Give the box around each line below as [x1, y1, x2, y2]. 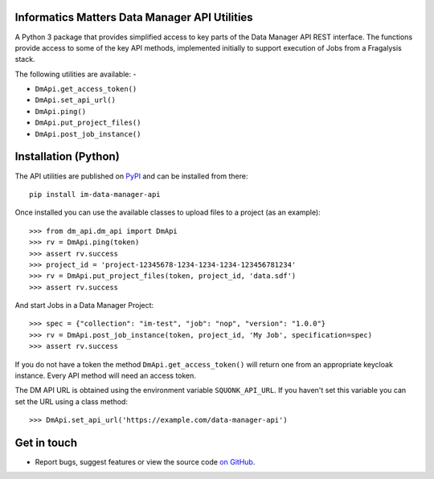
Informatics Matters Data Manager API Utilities [14, 10, 253, 24]
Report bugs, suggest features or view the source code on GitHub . [35, 457, 256, 467]
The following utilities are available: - [14, 69, 137, 79]
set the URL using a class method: [14, 396, 129, 406]
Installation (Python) [14, 149, 120, 164]
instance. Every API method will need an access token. [14, 371, 197, 381]
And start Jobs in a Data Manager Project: [14, 301, 154, 310]
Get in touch [14, 436, 78, 449]
